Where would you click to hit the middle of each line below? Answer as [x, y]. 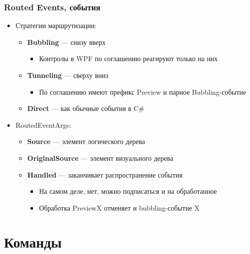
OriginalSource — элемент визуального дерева [100, 158]
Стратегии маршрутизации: [56, 25]
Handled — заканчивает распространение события [105, 174]
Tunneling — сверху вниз [68, 75]
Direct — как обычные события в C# [86, 108]
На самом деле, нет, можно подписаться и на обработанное [128, 191]
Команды [33, 241]
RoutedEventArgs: [43, 125]
